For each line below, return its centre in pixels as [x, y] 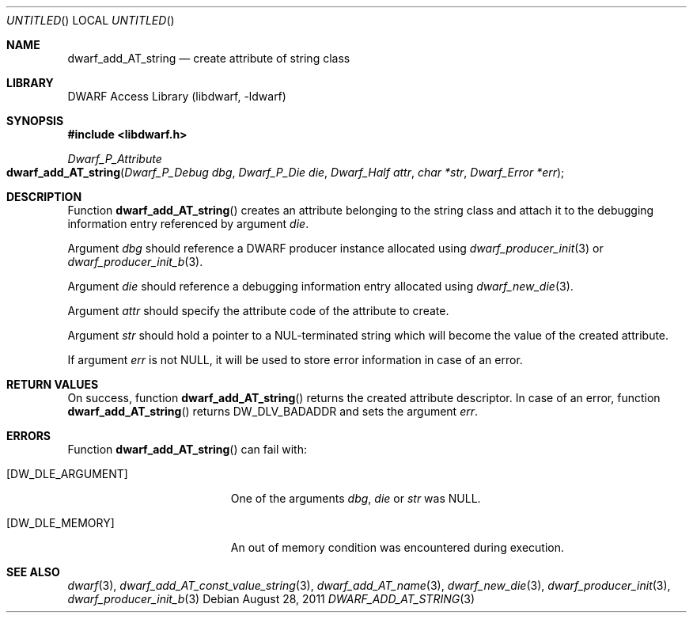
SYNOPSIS [35, 121]
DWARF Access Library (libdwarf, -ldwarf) [177, 96]
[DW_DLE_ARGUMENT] [67, 474]
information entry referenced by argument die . [188, 224]
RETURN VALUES [53, 384]
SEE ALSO [33, 572]
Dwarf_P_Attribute [115, 159]
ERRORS [29, 436]
